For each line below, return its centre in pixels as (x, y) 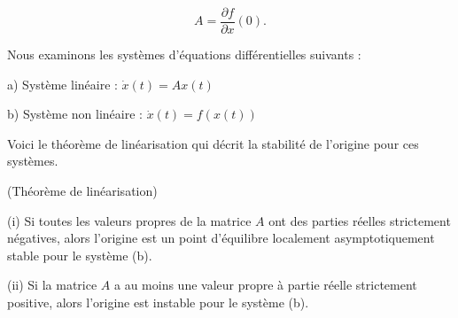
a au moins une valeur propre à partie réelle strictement (265, 285)
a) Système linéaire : (62, 84)
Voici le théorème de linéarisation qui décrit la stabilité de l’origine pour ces (213, 143)
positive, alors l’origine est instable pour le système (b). (158, 302)
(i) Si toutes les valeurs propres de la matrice (129, 220)
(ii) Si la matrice (52, 285)
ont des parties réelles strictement (360, 220)
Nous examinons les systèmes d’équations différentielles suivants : (184, 54)
